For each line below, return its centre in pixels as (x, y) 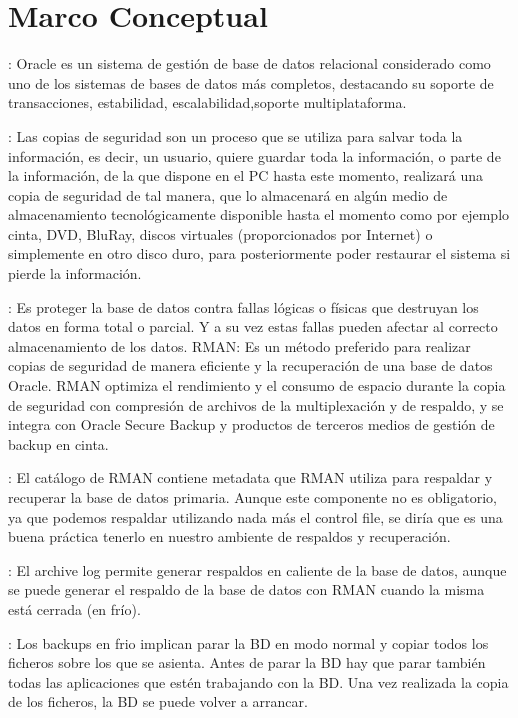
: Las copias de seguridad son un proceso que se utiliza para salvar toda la (235, 135)
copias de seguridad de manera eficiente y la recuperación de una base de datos (250, 365)
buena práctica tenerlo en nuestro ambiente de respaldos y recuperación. (229, 536)
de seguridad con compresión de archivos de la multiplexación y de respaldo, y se (256, 404)
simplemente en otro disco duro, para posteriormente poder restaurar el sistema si (259, 253)
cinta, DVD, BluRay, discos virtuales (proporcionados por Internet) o (220, 233)
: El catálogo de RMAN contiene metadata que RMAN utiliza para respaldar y (250, 477)
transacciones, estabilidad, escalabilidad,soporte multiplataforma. (207, 102)
